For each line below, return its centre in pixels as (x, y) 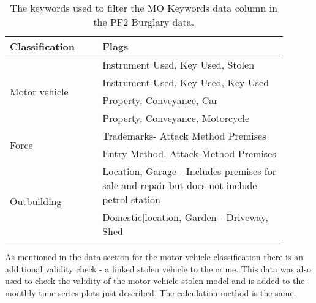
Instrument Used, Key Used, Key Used (186, 82)
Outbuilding (36, 201)
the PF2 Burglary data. (144, 22)
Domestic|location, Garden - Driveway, (185, 217)
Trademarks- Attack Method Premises (184, 136)
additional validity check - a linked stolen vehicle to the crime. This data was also (158, 268)
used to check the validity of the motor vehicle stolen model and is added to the (155, 281)
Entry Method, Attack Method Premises (189, 153)
